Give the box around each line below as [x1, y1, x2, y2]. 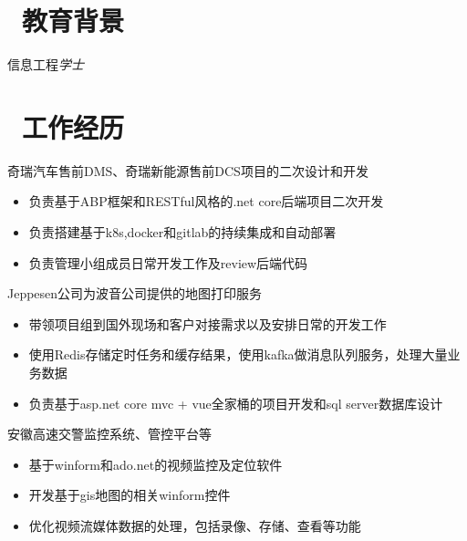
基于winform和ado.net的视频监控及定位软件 [28, 454, 283, 473]
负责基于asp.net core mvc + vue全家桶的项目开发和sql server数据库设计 [28, 393, 443, 412]
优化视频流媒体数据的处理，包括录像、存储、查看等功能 [28, 515, 361, 535]
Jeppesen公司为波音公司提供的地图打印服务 [7, 284, 263, 303]
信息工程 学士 [7, 55, 84, 74]
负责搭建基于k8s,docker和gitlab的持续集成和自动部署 [28, 223, 337, 242]
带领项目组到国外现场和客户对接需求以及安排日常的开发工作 [28, 314, 387, 333]
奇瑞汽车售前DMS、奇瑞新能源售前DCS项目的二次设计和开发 [7, 161, 368, 180]
